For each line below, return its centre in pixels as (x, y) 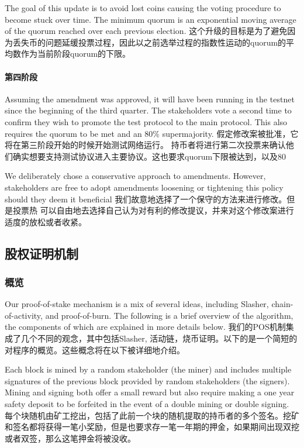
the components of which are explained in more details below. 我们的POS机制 (145, 327)
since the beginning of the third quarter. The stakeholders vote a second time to (148, 110)
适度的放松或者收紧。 (46, 221)
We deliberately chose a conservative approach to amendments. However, (135, 176)
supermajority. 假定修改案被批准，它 (230, 133)
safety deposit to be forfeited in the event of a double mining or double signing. (147, 404)
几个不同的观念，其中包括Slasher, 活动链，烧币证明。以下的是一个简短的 (159, 338)
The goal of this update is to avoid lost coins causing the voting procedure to (143, 8)
